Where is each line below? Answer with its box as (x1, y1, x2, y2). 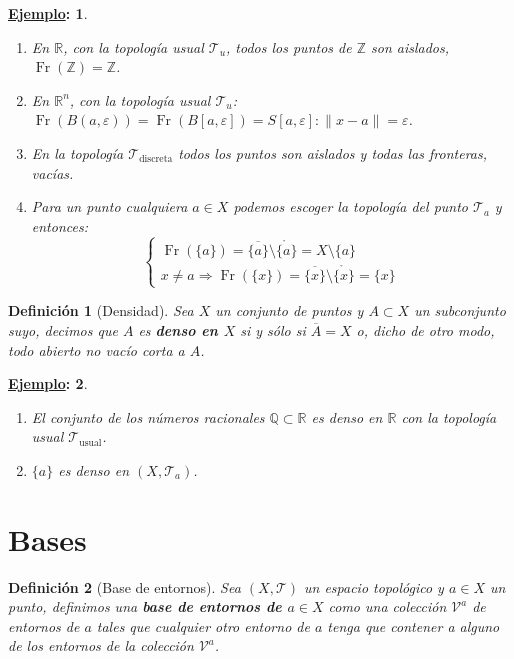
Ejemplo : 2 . (8, 373, 88, 394)
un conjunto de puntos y (215, 300, 364, 321)
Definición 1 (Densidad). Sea (8, 300, 194, 321)
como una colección (328, 596, 447, 617)
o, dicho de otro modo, (356, 319, 495, 340)
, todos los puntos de (226, 36, 352, 57)
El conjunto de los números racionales (31, 406, 265, 427)
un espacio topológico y (303, 576, 444, 597)
